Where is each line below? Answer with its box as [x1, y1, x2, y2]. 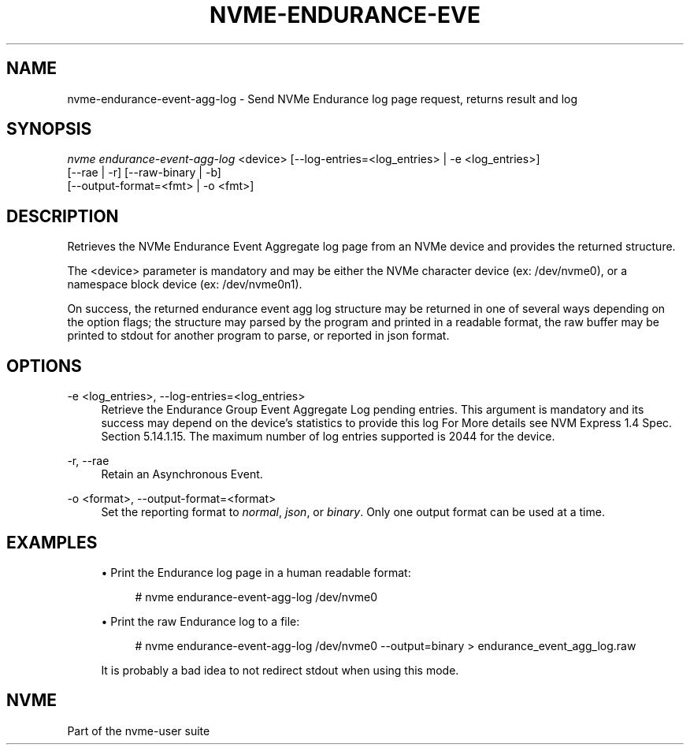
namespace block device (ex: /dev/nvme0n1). [67, 277, 302, 292]
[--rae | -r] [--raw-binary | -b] [67, 165, 221, 180]
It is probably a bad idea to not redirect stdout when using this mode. [101, 663, 459, 677]
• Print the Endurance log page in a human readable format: [101, 565, 411, 579]
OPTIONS [6, 355, 82, 376]
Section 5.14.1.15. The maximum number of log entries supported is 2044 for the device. [101, 429, 555, 444]
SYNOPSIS [6, 119, 92, 139]
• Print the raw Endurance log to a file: [101, 614, 300, 628]
